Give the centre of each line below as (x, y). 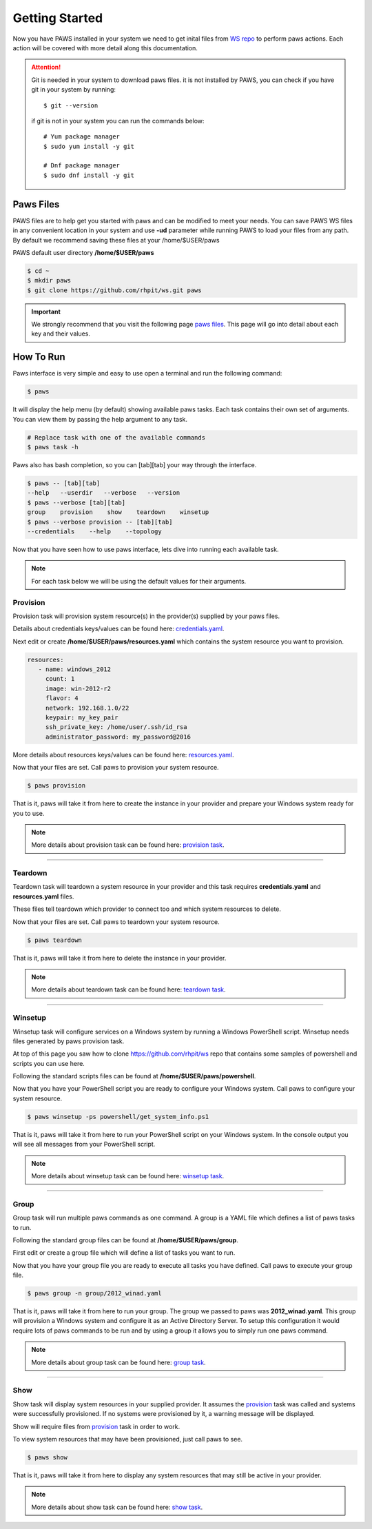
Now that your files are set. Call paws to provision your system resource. (116, 768)
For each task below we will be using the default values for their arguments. (139, 581)
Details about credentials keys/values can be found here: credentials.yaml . (118, 629)
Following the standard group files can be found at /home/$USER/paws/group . (126, 1240)
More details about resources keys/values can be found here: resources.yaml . (123, 755)
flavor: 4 (62, 698)
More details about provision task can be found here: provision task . (128, 845)
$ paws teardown (55, 940)
